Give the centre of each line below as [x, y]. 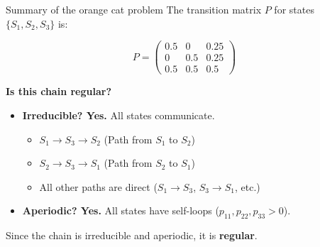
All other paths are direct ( [98, 186]
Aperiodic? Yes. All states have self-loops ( [121, 210]
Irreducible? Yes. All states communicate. [118, 115]
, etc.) [248, 186]
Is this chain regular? [59, 91]
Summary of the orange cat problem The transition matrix [134, 9]
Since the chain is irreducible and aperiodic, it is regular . [132, 235]
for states [294, 9]
